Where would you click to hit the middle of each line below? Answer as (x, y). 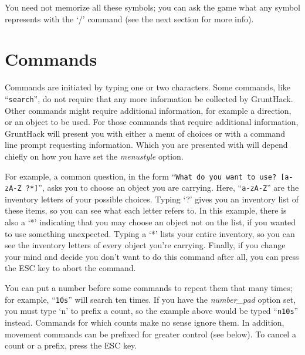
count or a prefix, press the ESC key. (71, 345)
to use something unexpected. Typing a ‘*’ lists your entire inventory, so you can (150, 233)
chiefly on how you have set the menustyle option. (94, 156)
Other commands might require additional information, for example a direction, (148, 110)
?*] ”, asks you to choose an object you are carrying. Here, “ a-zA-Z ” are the (162, 187)
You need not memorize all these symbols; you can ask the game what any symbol (152, 7)
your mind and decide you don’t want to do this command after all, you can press (152, 256)
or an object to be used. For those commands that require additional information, (152, 122)
